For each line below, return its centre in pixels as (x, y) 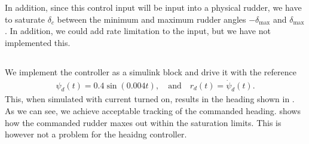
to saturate (25, 19)
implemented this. (38, 42)
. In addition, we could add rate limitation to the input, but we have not (138, 31)
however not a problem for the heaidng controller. (96, 134)
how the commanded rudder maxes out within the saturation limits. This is (143, 122)
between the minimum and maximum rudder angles (152, 19)
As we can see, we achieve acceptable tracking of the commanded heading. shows (153, 111)
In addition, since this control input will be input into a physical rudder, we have (153, 7)
